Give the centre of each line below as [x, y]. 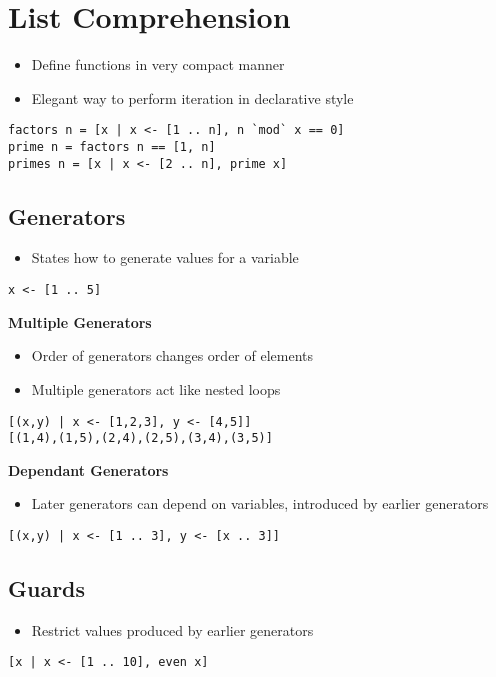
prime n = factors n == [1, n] [112, 146]
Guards [47, 588]
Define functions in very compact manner [158, 64]
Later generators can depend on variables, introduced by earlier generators [260, 503]
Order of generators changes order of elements [172, 355]
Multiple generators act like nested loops [156, 388]
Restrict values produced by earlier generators [172, 629]
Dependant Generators [88, 469]
